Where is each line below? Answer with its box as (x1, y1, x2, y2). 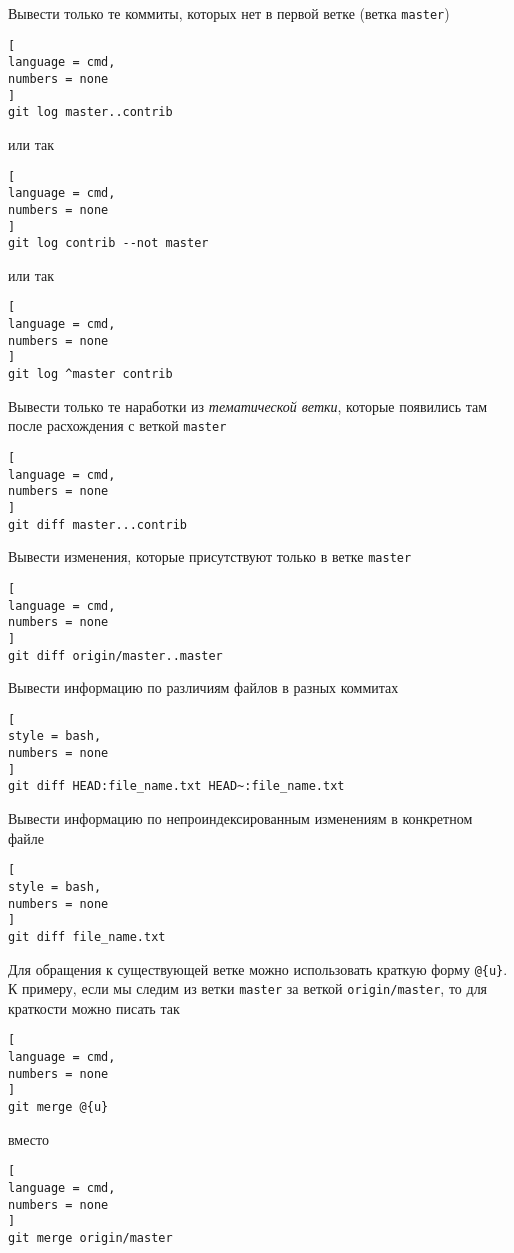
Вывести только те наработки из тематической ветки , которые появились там (8, 395, 488, 416)
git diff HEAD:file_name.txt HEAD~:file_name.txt (8, 779, 345, 794)
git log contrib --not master (8, 236, 209, 251)
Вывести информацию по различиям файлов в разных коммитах (8, 677, 399, 698)
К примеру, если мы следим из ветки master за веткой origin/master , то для (8, 978, 488, 999)
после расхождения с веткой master (8, 415, 227, 436)
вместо (8, 1128, 49, 1149)
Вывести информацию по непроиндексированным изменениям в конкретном (8, 808, 473, 829)
